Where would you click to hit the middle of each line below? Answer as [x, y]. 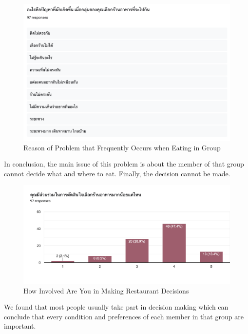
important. [20, 326]
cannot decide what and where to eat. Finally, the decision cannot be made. [117, 173]
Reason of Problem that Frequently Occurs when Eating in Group [122, 147]
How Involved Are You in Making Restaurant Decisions [106, 290]
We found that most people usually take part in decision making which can [116, 307]
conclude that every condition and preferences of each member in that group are [124, 316]
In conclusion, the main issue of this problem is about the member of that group [124, 164]
